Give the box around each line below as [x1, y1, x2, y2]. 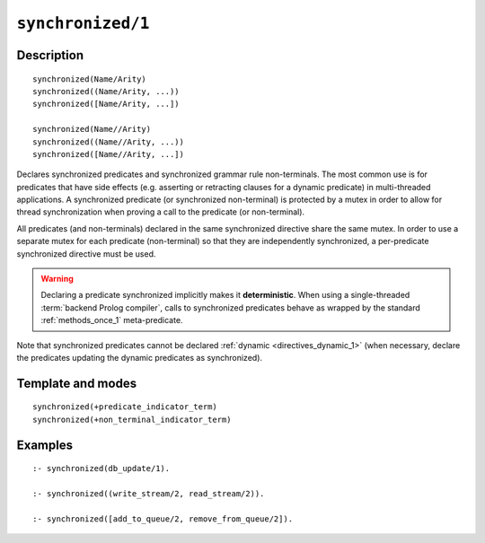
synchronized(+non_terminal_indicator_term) [32, 414, 233, 425]
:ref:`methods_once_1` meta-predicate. [40, 315, 183, 326]
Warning [40, 274, 74, 285]
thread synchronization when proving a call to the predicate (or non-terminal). [16, 206, 305, 217]
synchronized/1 [16, 13, 150, 33]
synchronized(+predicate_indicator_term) [32, 402, 217, 412]
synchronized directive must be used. [16, 248, 156, 259]
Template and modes [16, 375, 137, 390]
